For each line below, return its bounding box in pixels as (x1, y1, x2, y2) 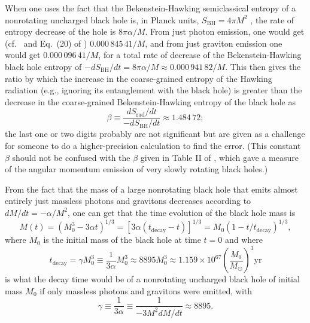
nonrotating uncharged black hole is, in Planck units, (5, 13, 199, 26)
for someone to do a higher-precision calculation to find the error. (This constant (5, 139, 301, 151)
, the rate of (250, 13, 294, 26)
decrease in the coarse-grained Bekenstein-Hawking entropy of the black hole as (5, 95, 296, 108)
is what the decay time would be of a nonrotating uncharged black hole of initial (5, 273, 300, 285)
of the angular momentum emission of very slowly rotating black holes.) (5, 163, 268, 175)
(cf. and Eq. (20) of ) (5, 36, 87, 49)
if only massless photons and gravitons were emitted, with (39, 284, 253, 297)
